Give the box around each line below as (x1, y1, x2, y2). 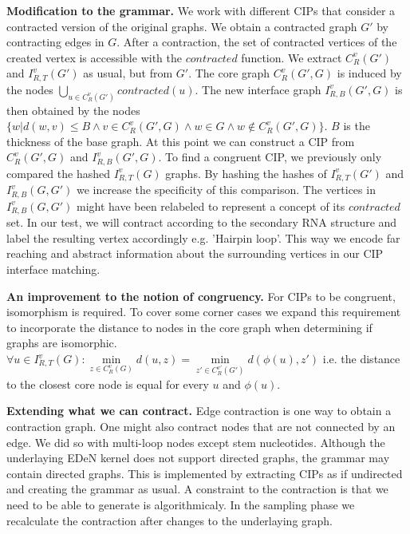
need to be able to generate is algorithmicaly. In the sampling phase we (6, 496, 355, 513)
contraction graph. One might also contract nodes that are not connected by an (6, 418, 396, 435)
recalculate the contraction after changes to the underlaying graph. (6, 512, 333, 528)
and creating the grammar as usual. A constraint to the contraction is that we (6, 481, 388, 497)
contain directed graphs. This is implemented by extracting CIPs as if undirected (6, 465, 403, 481)
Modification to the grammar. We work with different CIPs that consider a (6, 2, 396, 18)
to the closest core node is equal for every (6, 375, 209, 392)
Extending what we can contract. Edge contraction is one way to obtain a (6, 402, 392, 419)
